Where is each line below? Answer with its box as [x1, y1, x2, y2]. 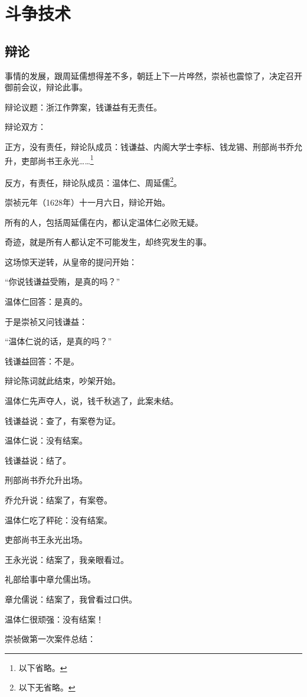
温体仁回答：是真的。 [5, 295, 87, 308]
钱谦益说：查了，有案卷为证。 [5, 414, 120, 426]
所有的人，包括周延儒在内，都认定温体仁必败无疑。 [5, 216, 203, 228]
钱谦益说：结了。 [5, 454, 71, 466]
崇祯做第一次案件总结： [5, 633, 96, 645]
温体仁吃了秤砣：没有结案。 [5, 513, 112, 526]
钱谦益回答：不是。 [5, 354, 79, 367]
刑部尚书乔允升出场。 [5, 474, 87, 486]
